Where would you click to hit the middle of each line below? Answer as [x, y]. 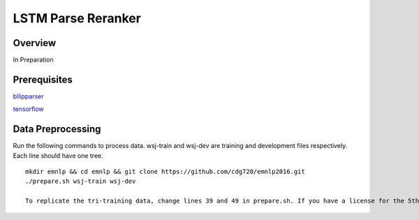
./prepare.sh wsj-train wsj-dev [81, 181]
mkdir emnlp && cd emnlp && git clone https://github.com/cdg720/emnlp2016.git [165, 172]
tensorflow [29, 109]
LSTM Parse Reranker [77, 18]
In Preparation [33, 60]
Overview [35, 43]
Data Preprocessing [57, 129]
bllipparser [28, 96]
